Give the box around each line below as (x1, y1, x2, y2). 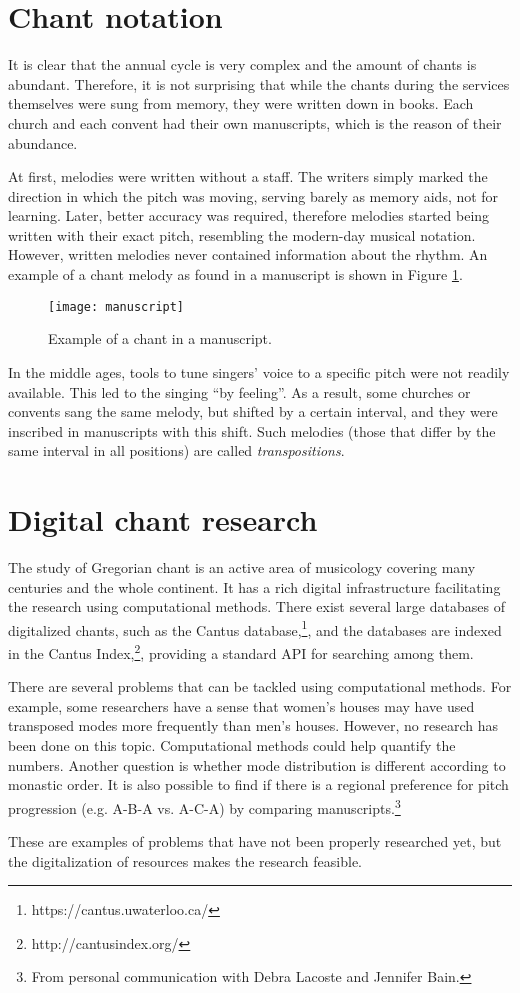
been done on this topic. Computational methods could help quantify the (8, 735, 456, 756)
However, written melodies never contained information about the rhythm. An (8, 244, 488, 265)
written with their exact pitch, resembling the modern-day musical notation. (8, 224, 476, 245)
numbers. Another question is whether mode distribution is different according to (8, 754, 506, 775)
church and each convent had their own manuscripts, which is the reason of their (8, 112, 502, 133)
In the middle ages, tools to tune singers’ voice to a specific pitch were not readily (8, 361, 510, 382)
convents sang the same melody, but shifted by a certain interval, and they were (8, 401, 498, 422)
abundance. (8, 132, 78, 153)
